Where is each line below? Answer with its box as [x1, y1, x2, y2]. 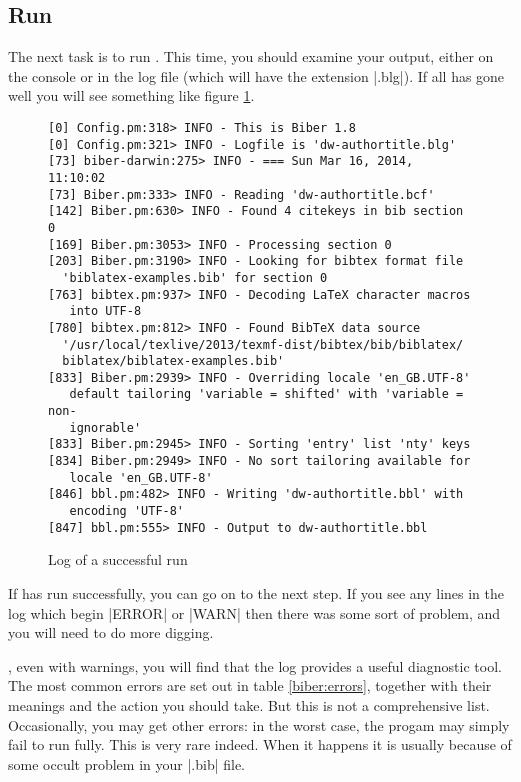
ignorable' [69, 420, 142, 435]
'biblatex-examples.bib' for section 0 [62, 270, 328, 285]
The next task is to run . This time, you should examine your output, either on [8, 46, 494, 67]
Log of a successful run [48, 549, 188, 570]
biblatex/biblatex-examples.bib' [62, 354, 285, 369]
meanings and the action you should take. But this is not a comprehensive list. [8, 694, 490, 715]
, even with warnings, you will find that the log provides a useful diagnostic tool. [8, 655, 502, 676]
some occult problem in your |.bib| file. [8, 753, 246, 774]
